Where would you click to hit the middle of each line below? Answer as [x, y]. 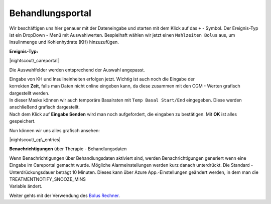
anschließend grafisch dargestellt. [45, 107]
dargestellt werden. [29, 93]
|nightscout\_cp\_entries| [35, 140]
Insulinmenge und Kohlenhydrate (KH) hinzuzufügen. [64, 42]
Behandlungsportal [50, 13]
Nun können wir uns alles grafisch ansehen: [55, 130]
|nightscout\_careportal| [34, 61]
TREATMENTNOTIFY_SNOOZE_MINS [48, 179]
